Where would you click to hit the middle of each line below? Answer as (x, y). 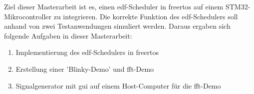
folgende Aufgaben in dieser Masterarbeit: (68, 35)
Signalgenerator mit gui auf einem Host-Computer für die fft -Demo (118, 85)
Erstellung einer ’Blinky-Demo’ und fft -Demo (85, 69)
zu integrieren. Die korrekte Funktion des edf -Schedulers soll (146, 16)
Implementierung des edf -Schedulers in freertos (87, 52)
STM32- (238, 6)
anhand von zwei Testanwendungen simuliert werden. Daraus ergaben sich (117, 26)
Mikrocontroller (28, 16)
